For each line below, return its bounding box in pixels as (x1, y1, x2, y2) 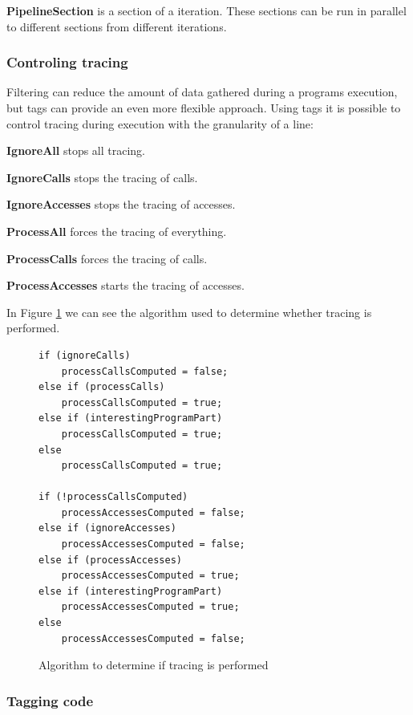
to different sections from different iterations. (6, 18, 227, 35)
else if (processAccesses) (38, 554, 182, 566)
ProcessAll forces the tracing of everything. (6, 222, 227, 239)
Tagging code (6, 690, 94, 710)
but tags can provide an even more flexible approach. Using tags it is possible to (6, 100, 401, 116)
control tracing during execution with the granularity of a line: (6, 115, 314, 132)
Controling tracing (6, 52, 128, 72)
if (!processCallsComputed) (38, 491, 188, 503)
